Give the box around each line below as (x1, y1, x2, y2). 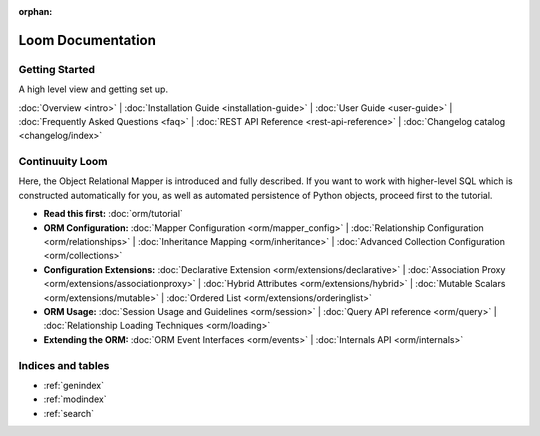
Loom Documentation (18, 31, 157, 49)
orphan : (18, 6, 53, 17)
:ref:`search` (43, 407, 95, 419)
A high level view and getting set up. (18, 83, 169, 95)
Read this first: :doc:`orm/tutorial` (43, 208, 184, 220)
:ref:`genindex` (43, 379, 105, 391)
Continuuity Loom (18, 155, 109, 169)
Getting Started (18, 62, 95, 76)
